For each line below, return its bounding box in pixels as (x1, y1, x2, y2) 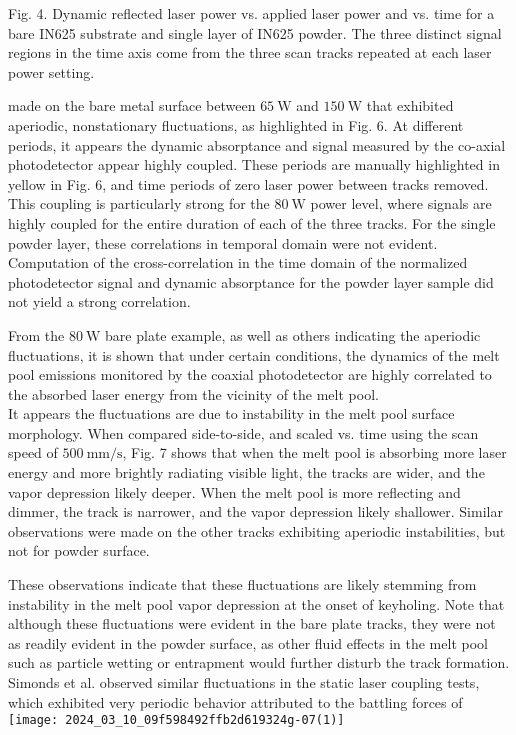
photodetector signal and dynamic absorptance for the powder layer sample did (8, 271, 494, 292)
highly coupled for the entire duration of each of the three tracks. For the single (8, 212, 496, 233)
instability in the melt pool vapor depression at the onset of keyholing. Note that (8, 593, 505, 614)
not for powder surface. (8, 540, 150, 561)
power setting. (8, 61, 95, 82)
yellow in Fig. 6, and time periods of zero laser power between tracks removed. (8, 173, 489, 194)
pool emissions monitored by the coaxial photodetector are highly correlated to (8, 364, 492, 385)
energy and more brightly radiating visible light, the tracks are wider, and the (8, 462, 485, 483)
